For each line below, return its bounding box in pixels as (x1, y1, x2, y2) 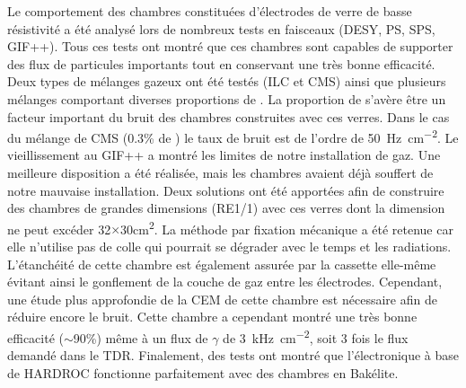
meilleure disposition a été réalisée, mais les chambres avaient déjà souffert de (7, 163, 434, 181)
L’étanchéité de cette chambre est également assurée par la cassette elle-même (7, 254, 436, 273)
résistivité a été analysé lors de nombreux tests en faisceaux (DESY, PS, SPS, (7, 19, 435, 38)
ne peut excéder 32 (7, 219, 111, 238)
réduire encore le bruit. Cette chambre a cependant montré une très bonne (7, 307, 418, 326)
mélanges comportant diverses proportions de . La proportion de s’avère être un (7, 89, 446, 108)
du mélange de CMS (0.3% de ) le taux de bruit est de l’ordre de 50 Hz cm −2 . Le (7, 126, 459, 146)
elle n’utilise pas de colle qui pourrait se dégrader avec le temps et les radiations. (7, 237, 452, 256)
